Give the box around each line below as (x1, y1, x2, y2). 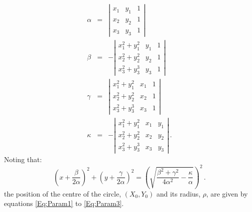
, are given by (206, 188, 248, 199)
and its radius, (156, 188, 201, 199)
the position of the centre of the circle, (4, 188, 122, 199)
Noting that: (4, 154, 42, 165)
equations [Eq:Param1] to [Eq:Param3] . (4, 198, 124, 209)
